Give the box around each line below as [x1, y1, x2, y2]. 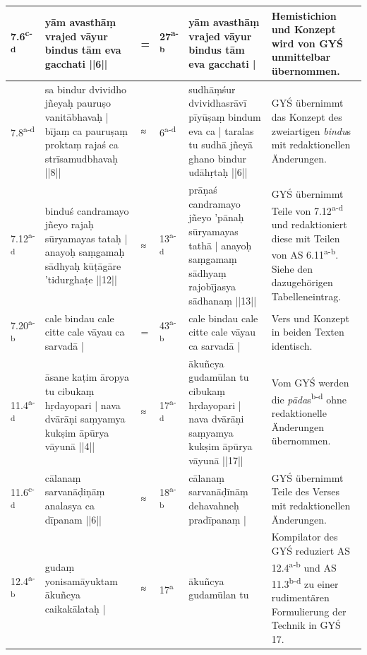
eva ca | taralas [188, 123, 254, 138]
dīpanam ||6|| [44, 512, 102, 526]
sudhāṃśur [188, 81, 236, 96]
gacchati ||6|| [44, 57, 108, 71]
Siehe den [271, 261, 313, 276]
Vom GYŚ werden [271, 375, 349, 390]
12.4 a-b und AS [271, 557, 337, 574]
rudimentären [271, 590, 330, 605]
